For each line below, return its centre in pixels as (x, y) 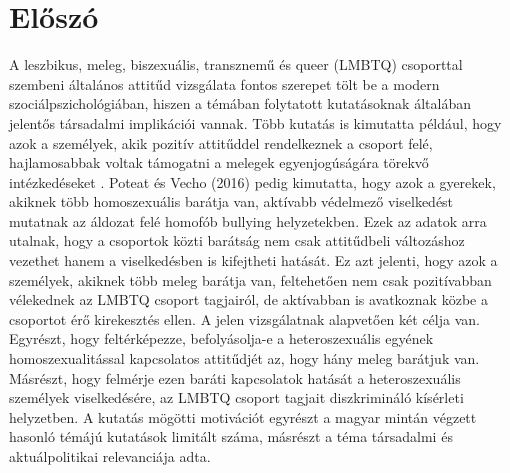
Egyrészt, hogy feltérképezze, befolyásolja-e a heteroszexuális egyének (221, 338)
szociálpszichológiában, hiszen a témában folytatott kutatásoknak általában (240, 103)
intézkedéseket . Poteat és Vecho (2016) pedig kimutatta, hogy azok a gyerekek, (252, 181)
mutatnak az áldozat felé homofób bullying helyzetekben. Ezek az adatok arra (248, 220)
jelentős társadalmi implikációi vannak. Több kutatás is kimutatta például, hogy (255, 122)
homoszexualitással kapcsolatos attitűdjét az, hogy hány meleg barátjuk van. (244, 358)
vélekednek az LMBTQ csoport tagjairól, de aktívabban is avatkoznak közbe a (248, 299)
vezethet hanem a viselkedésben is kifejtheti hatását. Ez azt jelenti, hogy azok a (253, 260)
